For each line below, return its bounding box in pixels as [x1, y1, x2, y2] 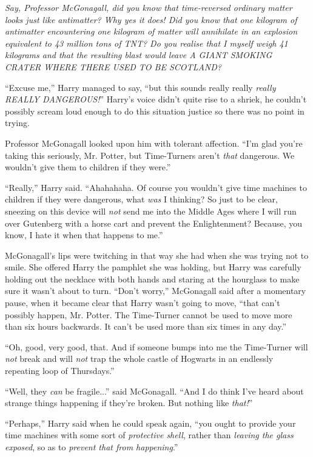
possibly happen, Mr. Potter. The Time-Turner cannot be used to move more [5, 308, 292, 321]
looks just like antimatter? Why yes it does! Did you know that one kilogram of [5, 13, 297, 25]
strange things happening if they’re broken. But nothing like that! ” [5, 396, 253, 409]
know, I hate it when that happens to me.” [5, 228, 163, 241]
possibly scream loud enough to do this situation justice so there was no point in [5, 104, 305, 117]
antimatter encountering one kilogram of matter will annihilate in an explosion [5, 25, 298, 38]
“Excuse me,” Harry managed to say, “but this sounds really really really [5, 81, 276, 93]
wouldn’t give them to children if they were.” [5, 161, 171, 173]
